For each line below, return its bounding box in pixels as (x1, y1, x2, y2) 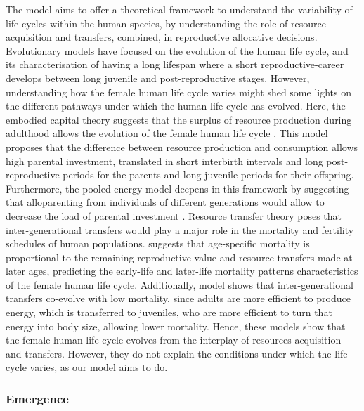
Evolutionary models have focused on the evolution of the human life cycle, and (6, 43, 349, 58)
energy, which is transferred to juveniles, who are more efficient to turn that (6, 305, 332, 320)
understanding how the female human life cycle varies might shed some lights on (6, 84, 351, 99)
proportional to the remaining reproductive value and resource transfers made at (6, 249, 353, 264)
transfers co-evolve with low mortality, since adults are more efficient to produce (6, 291, 351, 306)
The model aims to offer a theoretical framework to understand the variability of (6, 2, 353, 16)
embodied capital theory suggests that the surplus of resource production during (6, 112, 352, 126)
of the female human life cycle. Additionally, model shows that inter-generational (6, 277, 353, 292)
